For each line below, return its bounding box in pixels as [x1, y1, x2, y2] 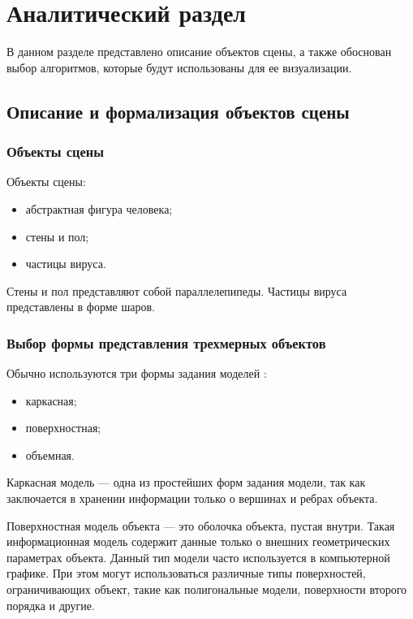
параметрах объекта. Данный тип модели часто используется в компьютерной [6, 548, 390, 565]
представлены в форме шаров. [6, 298, 155, 315]
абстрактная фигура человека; [25, 200, 173, 217]
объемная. [25, 446, 75, 463]
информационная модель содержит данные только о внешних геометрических [6, 533, 390, 550]
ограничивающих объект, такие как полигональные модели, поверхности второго [6, 581, 407, 598]
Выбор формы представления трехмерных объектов [6, 332, 326, 353]
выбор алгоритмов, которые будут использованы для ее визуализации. [6, 58, 352, 76]
